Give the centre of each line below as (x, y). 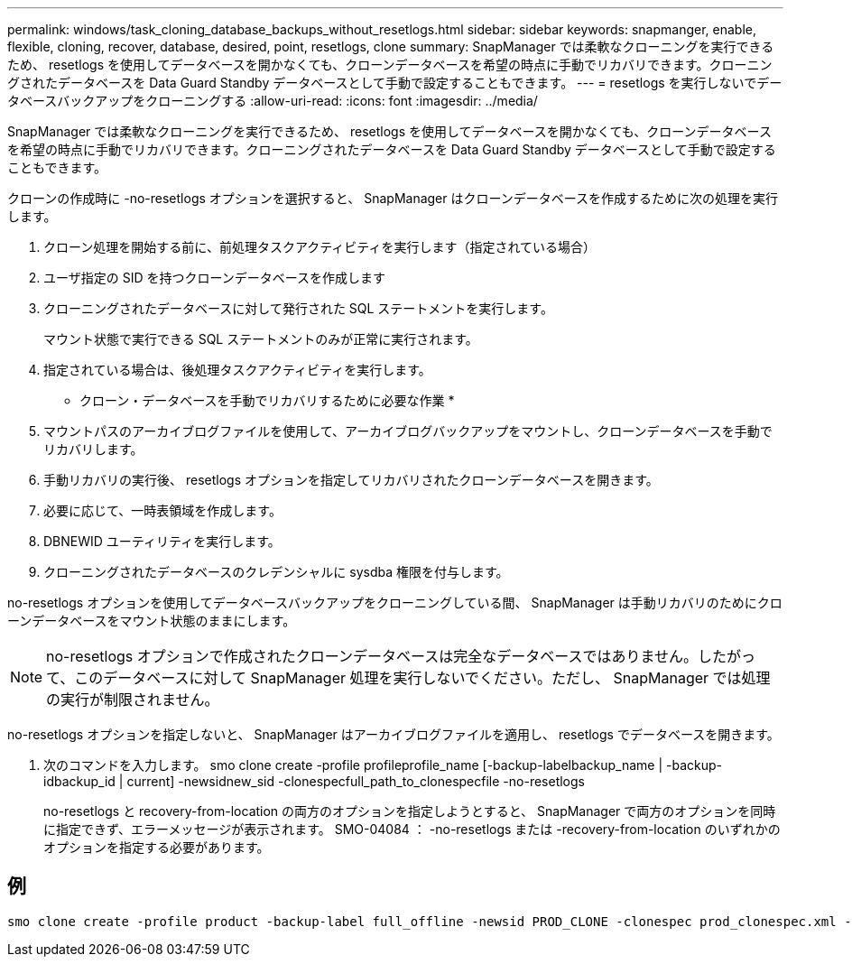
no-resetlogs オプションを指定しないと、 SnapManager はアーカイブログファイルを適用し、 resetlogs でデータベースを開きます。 (394, 734)
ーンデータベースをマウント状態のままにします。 (152, 621)
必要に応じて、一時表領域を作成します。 (162, 510)
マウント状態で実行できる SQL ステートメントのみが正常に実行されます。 (261, 339)
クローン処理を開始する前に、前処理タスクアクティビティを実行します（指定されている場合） (320, 247)
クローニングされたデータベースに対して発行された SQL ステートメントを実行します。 (298, 308)
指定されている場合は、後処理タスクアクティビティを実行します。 (237, 370)
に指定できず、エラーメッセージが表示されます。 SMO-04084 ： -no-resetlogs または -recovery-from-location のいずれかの (412, 829)
